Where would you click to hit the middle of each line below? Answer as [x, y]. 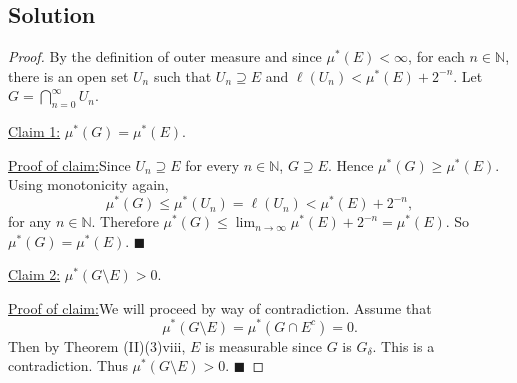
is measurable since [263, 345]
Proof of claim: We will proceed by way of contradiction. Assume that [220, 307]
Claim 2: [34, 274]
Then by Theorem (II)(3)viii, [97, 345]
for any [30, 221]
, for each [436, 56]
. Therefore [125, 221]
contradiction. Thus [68, 365]
